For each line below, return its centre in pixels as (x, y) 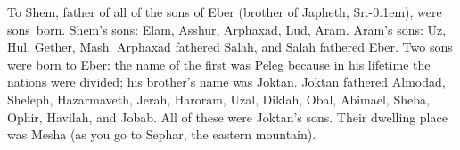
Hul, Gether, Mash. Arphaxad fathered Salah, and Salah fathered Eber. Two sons (230, 47)
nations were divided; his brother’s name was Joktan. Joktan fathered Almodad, (226, 82)
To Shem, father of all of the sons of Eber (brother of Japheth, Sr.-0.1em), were (225, 12)
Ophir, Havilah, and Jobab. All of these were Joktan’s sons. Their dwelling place (227, 117)
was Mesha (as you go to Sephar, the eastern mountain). (162, 134)
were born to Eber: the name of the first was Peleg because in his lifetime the (219, 64)
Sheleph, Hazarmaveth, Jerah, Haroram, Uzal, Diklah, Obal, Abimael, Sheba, (218, 99)
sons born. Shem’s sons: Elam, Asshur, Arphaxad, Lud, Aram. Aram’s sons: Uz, (227, 29)
